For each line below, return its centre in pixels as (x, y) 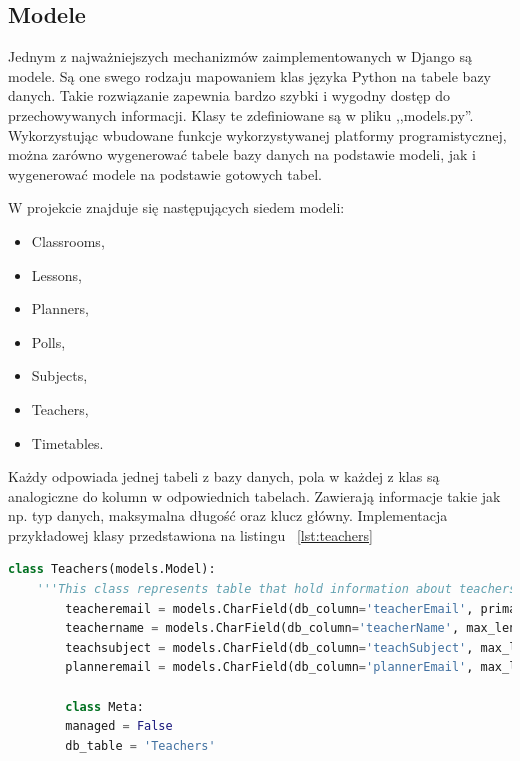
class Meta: (105, 706)
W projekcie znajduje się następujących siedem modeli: (176, 207)
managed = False (119, 726)
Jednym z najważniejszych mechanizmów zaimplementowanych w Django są (240, 56)
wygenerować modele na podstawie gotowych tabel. (165, 173)
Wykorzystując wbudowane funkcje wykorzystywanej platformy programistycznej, (257, 134)
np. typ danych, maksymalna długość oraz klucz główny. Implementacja (228, 515)
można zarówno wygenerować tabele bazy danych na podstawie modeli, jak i (242, 154)
